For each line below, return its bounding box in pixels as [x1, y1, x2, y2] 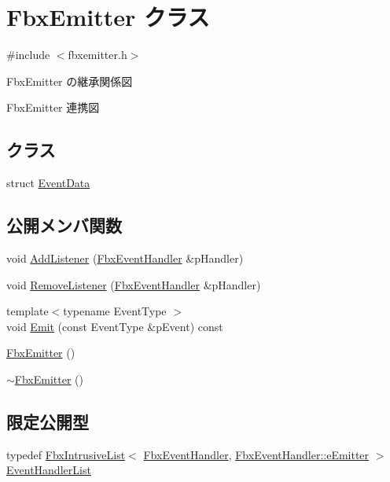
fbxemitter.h [68, 46, 127, 63]
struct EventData [6, 175, 90, 191]
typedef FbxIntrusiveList [6, 446, 126, 462]
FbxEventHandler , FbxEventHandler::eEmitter [143, 446, 370, 462]
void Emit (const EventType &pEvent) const [6, 318, 223, 334]
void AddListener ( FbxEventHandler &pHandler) [6, 249, 244, 266]
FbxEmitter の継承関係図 [6, 72, 133, 89]
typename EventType [63, 303, 167, 319]
